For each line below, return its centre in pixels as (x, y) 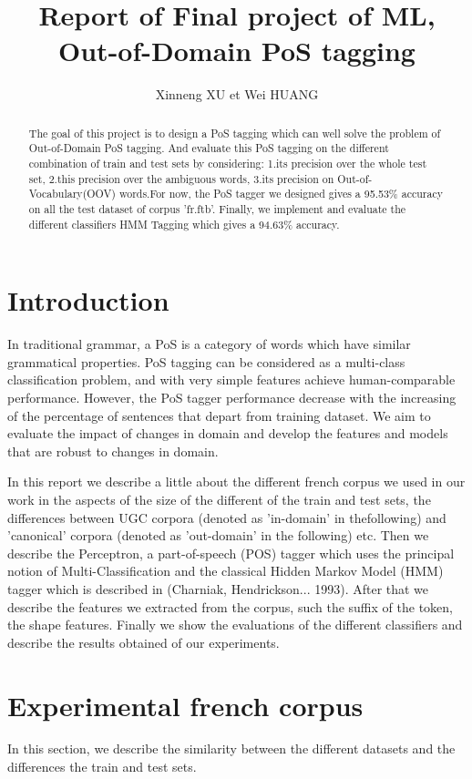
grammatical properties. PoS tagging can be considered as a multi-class (206, 361)
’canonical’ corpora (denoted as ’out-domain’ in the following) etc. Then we (218, 535)
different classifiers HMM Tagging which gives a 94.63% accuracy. (184, 224)
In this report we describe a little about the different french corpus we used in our (236, 482)
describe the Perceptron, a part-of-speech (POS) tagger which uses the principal (231, 553)
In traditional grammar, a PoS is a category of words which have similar (209, 344)
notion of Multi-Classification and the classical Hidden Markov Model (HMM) (226, 571)
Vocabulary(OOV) (72, 194)
